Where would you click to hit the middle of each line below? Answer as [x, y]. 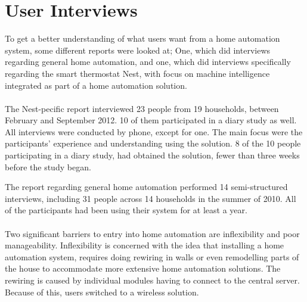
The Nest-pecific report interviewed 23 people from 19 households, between [142, 108]
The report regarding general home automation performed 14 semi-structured [146, 187]
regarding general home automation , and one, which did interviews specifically [148, 62]
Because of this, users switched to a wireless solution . [102, 292]
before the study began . [48, 166]
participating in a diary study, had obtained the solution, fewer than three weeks [152, 155]
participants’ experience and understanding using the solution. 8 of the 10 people [153, 143]
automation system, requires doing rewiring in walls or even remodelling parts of [152, 256]
